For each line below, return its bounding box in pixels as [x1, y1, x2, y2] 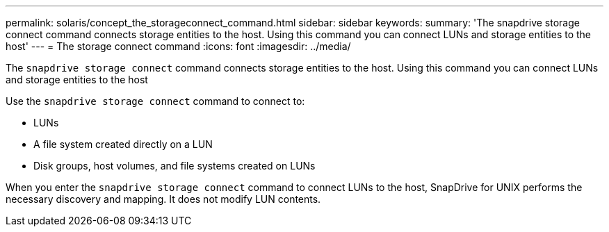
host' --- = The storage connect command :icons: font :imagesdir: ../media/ [6, 40, 351, 52]
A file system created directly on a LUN [33, 138, 213, 150]
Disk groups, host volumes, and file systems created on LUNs [33, 160, 316, 172]
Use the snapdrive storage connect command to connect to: [6, 95, 305, 107]
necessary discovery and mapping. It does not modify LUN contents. [6, 193, 321, 205]
